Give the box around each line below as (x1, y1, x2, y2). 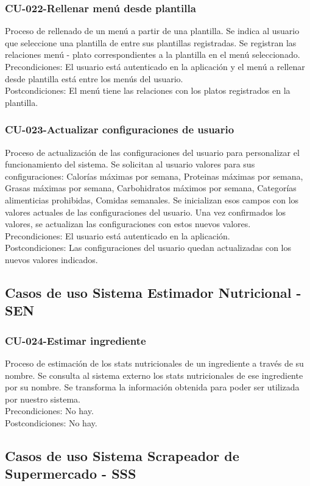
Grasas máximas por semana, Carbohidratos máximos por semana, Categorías (5, 181, 297, 194)
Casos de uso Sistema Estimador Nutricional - (5, 283, 301, 301)
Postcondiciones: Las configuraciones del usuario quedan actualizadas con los (5, 241, 292, 254)
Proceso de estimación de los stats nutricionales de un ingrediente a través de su (5, 356, 304, 369)
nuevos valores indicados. (5, 253, 98, 266)
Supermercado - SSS (5, 464, 136, 483)
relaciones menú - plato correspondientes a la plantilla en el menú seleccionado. (5, 48, 300, 61)
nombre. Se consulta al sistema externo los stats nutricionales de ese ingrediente (5, 368, 303, 381)
